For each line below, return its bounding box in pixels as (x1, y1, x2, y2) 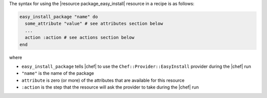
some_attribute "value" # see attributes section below (25, 21, 163, 27)
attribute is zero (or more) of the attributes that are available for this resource (21, 77, 185, 83)
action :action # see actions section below (25, 35, 134, 41)
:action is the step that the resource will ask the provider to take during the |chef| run (21, 84, 199, 90)
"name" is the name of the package (21, 70, 94, 76)
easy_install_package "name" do (19, 14, 98, 19)
